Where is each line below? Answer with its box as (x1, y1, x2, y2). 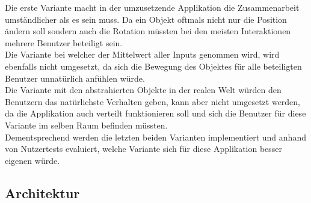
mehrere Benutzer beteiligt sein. (5, 36, 123, 49)
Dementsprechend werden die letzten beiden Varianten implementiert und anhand (5, 130, 306, 143)
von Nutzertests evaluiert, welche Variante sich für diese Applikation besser (5, 142, 283, 155)
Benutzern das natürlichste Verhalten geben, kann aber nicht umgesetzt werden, (5, 95, 301, 108)
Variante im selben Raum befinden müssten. (5, 118, 168, 131)
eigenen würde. (5, 154, 60, 166)
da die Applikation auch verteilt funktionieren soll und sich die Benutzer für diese (5, 107, 306, 120)
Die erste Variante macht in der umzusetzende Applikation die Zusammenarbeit (5, 1, 300, 13)
